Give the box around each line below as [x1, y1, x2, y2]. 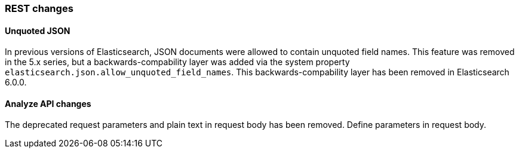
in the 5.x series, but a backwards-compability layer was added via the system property [5, 57, 350, 68]
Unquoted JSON [5, 25, 70, 36]
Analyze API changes [5, 98, 91, 109]
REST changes [5, 2, 73, 14]
